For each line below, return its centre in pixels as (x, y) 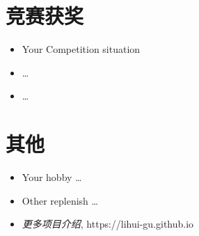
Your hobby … (52, 177)
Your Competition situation (81, 49)
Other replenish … (60, 200)
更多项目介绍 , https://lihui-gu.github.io (108, 224)
